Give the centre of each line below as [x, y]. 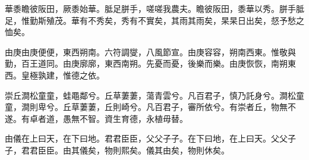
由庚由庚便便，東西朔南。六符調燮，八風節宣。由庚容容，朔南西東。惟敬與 [150, 51]
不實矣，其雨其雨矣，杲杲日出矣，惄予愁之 [221, 20]
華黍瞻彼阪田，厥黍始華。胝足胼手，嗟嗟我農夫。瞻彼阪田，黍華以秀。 [142, 8]
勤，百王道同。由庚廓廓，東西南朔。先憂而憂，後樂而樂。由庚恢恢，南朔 [146, 63]
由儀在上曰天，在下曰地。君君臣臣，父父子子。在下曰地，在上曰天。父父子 [150, 138]
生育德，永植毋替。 [150, 118]
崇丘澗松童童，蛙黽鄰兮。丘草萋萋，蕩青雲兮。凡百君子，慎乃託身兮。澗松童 [154, 95]
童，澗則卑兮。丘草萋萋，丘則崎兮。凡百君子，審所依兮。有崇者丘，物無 [146, 107]
